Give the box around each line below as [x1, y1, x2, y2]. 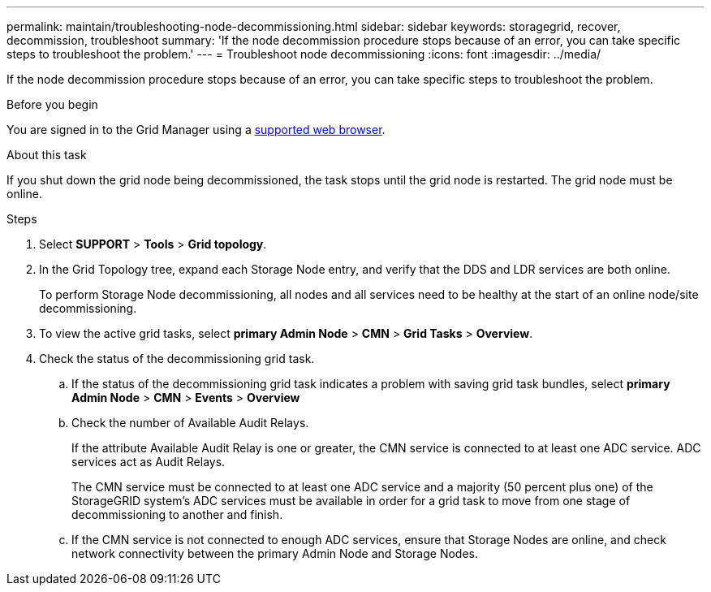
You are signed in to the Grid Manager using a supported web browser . [6, 123, 386, 136]
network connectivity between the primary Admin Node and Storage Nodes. [71, 547, 479, 560]
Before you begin [6, 97, 98, 111]
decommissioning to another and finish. [71, 508, 283, 521]
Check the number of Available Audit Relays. [71, 416, 309, 430]
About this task [6, 148, 87, 162]
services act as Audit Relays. [71, 455, 226, 469]
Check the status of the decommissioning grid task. [39, 352, 315, 365]
